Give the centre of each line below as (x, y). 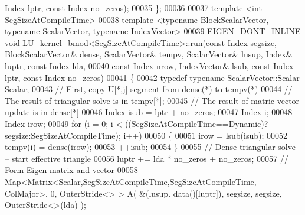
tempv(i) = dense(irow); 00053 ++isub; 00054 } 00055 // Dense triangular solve (150, 147)
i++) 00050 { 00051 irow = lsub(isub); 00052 (206, 135)
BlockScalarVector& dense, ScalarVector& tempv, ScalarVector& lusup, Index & (149, 54)
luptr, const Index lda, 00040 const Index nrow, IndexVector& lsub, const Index (149, 65)
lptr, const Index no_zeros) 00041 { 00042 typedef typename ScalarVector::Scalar (152, 77)
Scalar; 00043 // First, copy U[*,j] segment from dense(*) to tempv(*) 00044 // (149, 89)
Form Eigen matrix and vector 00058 (71, 170)
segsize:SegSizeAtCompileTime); (63, 135)
